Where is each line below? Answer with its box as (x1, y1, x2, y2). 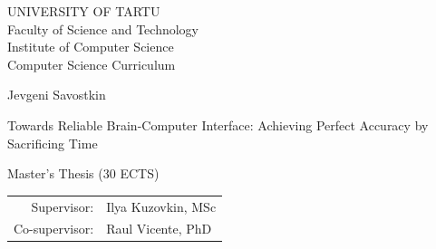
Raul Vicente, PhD (106, 219, 212, 238)
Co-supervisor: (14, 219, 94, 238)
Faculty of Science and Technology (7, 19, 199, 38)
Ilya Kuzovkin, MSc (106, 196, 217, 215)
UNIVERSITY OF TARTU (7, 2, 160, 20)
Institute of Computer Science (7, 37, 174, 56)
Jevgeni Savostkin (7, 85, 106, 104)
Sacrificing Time (7, 133, 98, 152)
